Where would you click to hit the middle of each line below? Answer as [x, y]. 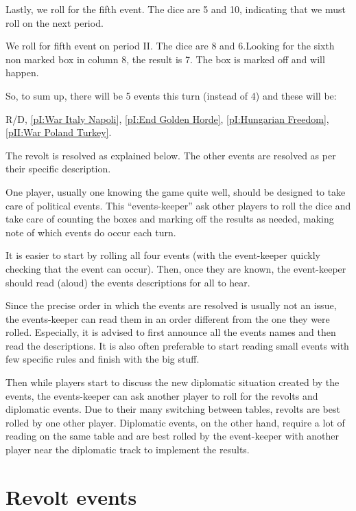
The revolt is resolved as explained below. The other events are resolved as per [171, 155]
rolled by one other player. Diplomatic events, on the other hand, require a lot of [175, 422]
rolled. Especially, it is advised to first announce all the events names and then [171, 332]
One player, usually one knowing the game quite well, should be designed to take [176, 191]
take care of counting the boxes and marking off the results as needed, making [170, 219]
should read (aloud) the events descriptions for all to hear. [128, 282]
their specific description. [58, 169]
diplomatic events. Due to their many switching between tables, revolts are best [173, 409]
